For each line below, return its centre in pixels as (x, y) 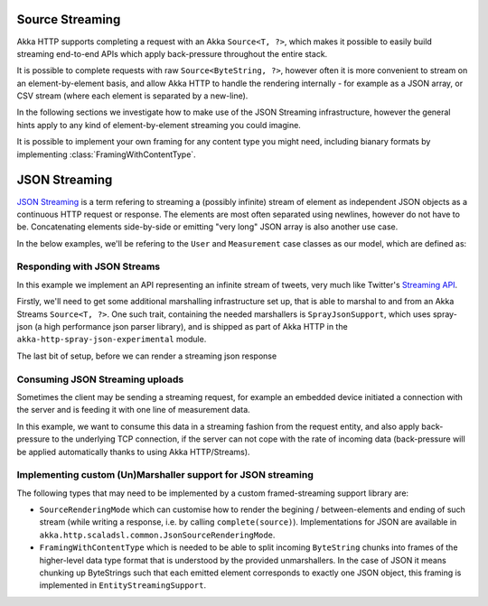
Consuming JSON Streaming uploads (100, 379)
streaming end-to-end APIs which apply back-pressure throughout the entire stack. (172, 53)
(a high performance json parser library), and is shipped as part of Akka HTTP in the (191, 327)
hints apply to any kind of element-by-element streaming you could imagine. (159, 125)
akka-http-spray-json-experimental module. (112, 340)
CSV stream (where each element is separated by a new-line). (132, 96)
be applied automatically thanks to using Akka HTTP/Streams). (133, 452)
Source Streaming (69, 19)
